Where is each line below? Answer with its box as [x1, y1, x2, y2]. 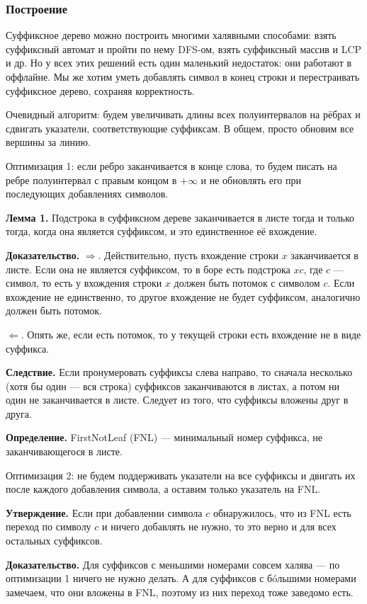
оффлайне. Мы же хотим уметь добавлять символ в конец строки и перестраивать [6, 69, 360, 84]
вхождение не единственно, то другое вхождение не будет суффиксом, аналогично [6, 289, 361, 304]
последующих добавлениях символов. [6, 186, 169, 201]
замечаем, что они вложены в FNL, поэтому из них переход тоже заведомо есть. [6, 584, 354, 599]
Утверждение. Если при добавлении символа [6, 505, 203, 520]
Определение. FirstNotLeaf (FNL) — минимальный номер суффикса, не [6, 430, 322, 445]
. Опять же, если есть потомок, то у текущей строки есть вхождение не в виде [21, 326, 361, 341]
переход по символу [6, 519, 91, 534]
